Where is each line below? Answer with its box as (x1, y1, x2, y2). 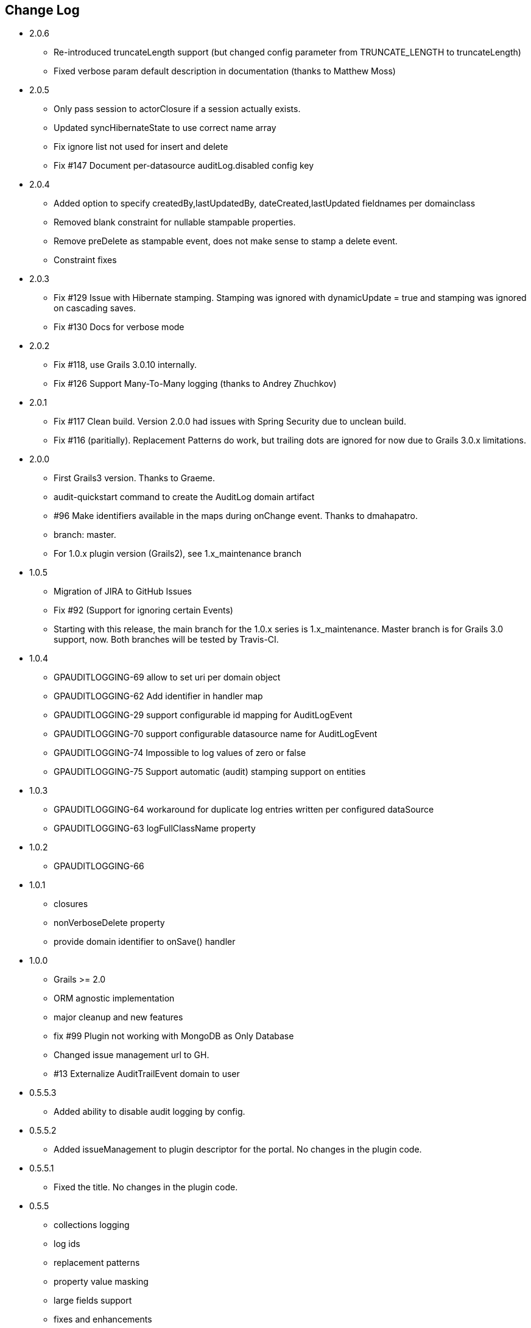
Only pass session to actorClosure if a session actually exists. (54, 104, 301, 115)
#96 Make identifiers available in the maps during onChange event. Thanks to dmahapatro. (54, 510, 418, 521)
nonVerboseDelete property (54, 917, 165, 928)
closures (54, 899, 88, 909)
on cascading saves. (54, 303, 136, 314)
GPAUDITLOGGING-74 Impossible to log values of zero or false (54, 747, 306, 758)
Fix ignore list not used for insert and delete (54, 141, 228, 152)
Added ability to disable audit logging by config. (54, 1106, 245, 1117)
